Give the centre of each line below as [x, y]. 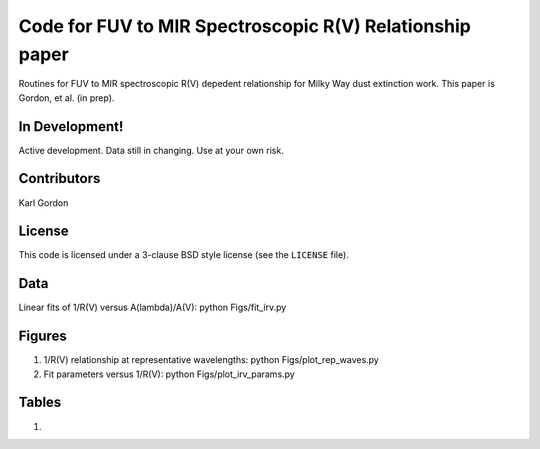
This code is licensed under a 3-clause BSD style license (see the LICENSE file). [183, 255]
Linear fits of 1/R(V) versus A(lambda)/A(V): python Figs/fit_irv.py [152, 307]
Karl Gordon [43, 202]
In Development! [71, 126]
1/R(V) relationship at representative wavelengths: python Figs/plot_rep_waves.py [211, 360]
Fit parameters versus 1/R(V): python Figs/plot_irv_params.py [169, 374]
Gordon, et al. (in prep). [66, 97]
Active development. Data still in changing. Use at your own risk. [151, 150]
